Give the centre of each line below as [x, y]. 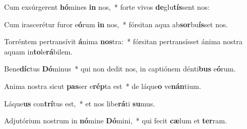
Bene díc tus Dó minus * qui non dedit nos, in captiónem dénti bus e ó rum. [120, 69]
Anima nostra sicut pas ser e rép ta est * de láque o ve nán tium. [103, 86]
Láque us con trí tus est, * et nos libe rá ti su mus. [80, 103]
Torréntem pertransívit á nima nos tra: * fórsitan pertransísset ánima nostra [123, 41]
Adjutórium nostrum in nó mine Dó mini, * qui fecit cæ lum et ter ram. [116, 121]
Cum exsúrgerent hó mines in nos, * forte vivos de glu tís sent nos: [107, 7]
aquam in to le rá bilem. [38, 51]
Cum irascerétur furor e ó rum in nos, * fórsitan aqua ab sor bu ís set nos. [116, 24]
